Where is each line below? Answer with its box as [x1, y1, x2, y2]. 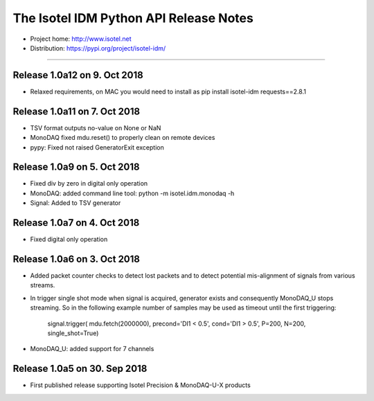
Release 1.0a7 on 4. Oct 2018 [12, 217, 140, 229]
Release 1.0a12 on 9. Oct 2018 [12, 69, 143, 81]
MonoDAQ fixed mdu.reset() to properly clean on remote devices [30, 134, 215, 142]
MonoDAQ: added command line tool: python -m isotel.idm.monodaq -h [30, 189, 235, 197]
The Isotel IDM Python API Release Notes [12, 10, 254, 26]
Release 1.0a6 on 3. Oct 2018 [12, 253, 140, 265]
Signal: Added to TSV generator [30, 199, 121, 207]
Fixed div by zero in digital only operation [30, 179, 148, 188]
